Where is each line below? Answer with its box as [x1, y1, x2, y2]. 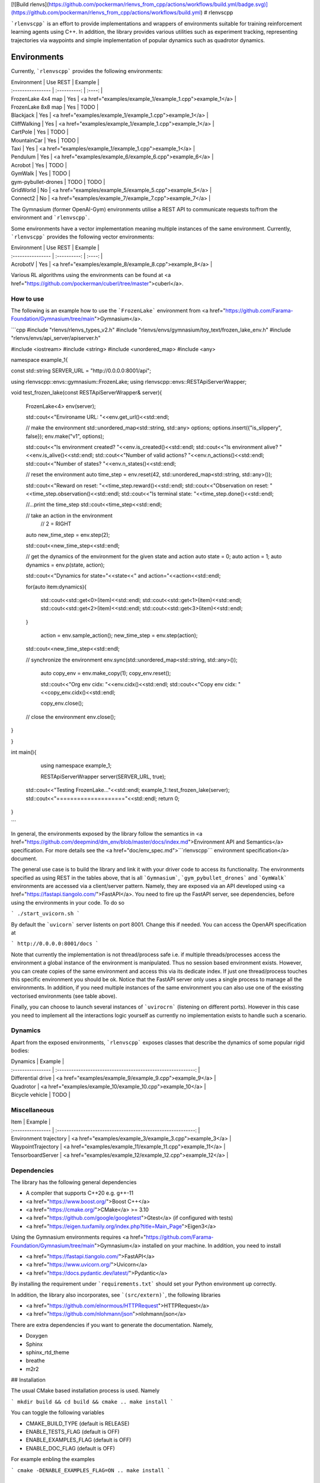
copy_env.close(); [40, 700, 84, 707]
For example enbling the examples [11, 1456, 95, 1463]
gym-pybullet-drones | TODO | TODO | [11, 178, 105, 185]
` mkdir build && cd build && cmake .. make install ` [11, 1398, 174, 1405]
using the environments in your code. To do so [11, 899, 124, 906]
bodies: [11, 1047, 30, 1054]
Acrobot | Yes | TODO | [11, 161, 68, 168]
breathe [25, 1357, 45, 1364]
